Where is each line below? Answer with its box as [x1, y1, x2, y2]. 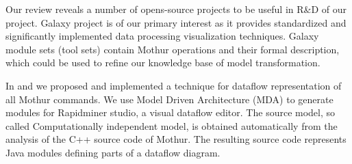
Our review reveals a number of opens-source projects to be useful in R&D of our [5, 2, 347, 16]
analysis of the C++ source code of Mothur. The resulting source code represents [5, 132, 347, 146]
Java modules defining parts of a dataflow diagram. [5, 145, 221, 159]
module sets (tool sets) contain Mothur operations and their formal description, [5, 42, 340, 56]
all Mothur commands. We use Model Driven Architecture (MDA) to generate [5, 92, 334, 106]
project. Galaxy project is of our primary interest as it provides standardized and [5, 15, 347, 29]
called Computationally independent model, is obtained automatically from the [5, 118, 338, 133]
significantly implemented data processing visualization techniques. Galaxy [5, 29, 319, 43]
